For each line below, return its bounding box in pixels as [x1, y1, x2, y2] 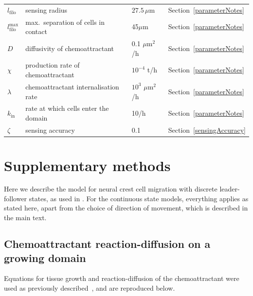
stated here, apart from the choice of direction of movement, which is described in [4, 203, 248, 213]
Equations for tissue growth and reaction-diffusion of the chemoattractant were [4, 273, 239, 283]
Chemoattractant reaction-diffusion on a [4, 236, 211, 251]
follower [4, 193, 27, 203]
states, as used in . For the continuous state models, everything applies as [29, 193, 249, 203]
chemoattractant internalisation [25, 81, 119, 91]
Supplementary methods [4, 156, 171, 175]
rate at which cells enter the [25, 103, 109, 113]
